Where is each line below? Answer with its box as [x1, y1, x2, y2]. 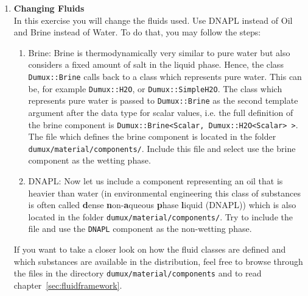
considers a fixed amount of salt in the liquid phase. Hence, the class [28, 58, 284, 71]
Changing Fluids [13, 2, 85, 14]
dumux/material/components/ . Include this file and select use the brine [28, 142, 296, 154]
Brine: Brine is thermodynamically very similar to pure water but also [28, 46, 290, 59]
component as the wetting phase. [28, 154, 151, 167]
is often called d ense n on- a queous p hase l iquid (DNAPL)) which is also [28, 198, 296, 211]
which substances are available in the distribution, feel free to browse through [13, 254, 303, 267]
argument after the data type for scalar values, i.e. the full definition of [28, 106, 293, 118]
